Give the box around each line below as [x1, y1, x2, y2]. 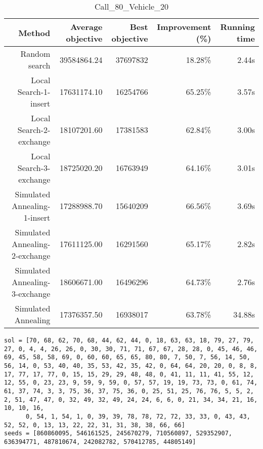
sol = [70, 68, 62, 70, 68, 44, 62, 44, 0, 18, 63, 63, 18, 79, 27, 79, [4, 337, 254, 344]
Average [70, 21, 103, 32]
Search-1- [17, 86, 51, 97]
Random [20, 48, 51, 59]
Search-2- [17, 124, 51, 135]
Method [18, 26, 51, 39]
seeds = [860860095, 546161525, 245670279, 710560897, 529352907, [4, 430, 233, 437]
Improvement [157, 21, 211, 32]
